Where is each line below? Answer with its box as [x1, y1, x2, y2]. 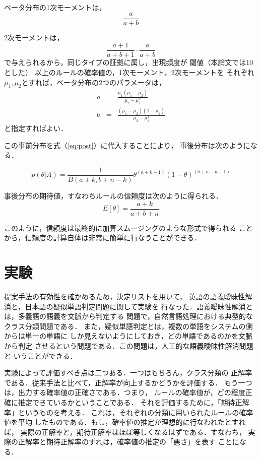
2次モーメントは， [4, 32, 64, 42]
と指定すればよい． [4, 123, 68, 134]
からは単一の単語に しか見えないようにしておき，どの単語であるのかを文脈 [4, 331, 252, 341]
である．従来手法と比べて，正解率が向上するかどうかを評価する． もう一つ [4, 377, 252, 387]
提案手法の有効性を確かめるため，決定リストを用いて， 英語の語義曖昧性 [4, 291, 245, 301]
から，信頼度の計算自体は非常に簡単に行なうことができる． [4, 232, 202, 243]
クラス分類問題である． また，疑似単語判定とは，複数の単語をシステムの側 [4, 320, 253, 331]
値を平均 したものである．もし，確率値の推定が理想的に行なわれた [4, 417, 225, 427]
